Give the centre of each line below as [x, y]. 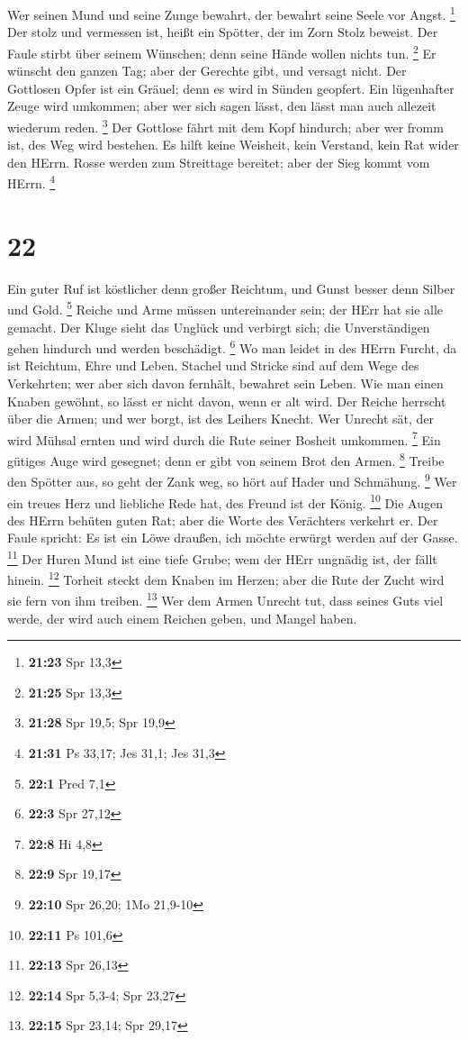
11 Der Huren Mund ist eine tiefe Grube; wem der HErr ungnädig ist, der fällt [222, 557]
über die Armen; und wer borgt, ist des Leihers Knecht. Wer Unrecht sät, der [221, 419]
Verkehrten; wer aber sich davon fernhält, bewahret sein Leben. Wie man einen [225, 383]
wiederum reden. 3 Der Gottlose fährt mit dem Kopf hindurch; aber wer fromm [225, 125]
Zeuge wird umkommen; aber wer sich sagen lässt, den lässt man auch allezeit [222, 106]
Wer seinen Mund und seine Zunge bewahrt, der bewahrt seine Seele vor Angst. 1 [231, 13]
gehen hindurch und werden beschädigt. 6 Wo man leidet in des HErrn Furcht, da [232, 347]
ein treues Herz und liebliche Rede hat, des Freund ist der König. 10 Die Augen [225, 501]
